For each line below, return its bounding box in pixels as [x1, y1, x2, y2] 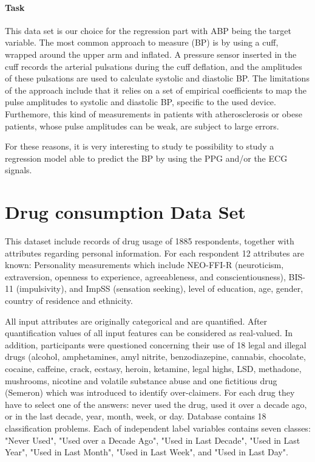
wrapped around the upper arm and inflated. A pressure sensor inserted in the [5, 47, 297, 60]
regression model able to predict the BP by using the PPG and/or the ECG [5, 151, 288, 164]
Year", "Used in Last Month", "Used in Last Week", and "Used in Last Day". [5, 446, 288, 458]
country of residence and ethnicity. [5, 294, 133, 307]
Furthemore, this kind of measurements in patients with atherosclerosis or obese [5, 107, 302, 120]
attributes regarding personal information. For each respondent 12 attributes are [5, 246, 304, 259]
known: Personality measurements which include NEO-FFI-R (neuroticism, [5, 258, 284, 271]
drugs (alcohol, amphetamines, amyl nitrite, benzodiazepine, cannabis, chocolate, [5, 350, 306, 363]
